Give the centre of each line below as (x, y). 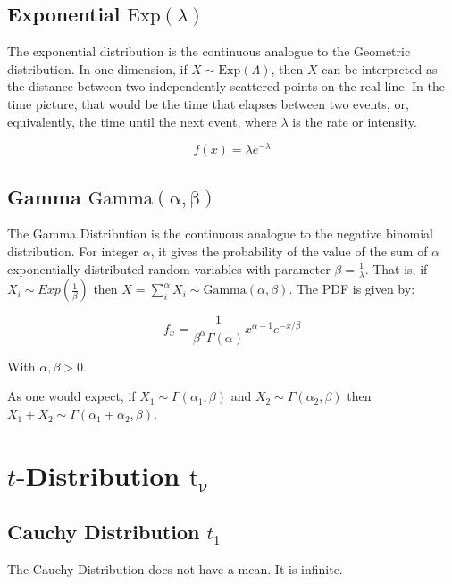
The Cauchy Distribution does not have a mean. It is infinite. (175, 569)
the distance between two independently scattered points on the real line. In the (226, 86)
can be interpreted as (380, 68)
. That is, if (396, 268)
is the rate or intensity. (355, 121)
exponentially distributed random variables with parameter (169, 268)
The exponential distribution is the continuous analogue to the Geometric (209, 51)
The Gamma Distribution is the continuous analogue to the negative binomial (220, 234)
